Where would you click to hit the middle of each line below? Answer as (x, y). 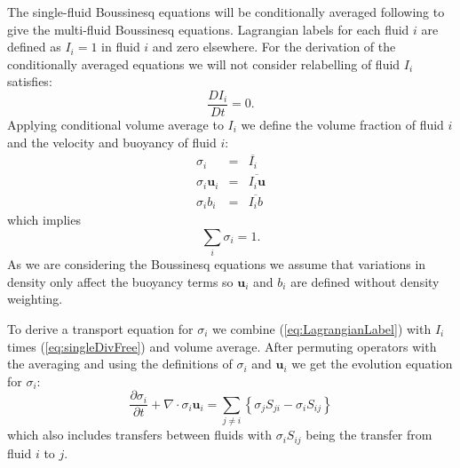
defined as (34, 47)
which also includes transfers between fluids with (139, 435)
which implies (44, 220)
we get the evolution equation (372, 364)
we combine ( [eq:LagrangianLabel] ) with (321, 329)
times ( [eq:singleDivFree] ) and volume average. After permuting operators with (222, 346)
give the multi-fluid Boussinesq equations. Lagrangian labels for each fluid (208, 29)
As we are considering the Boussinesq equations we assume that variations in (217, 264)
